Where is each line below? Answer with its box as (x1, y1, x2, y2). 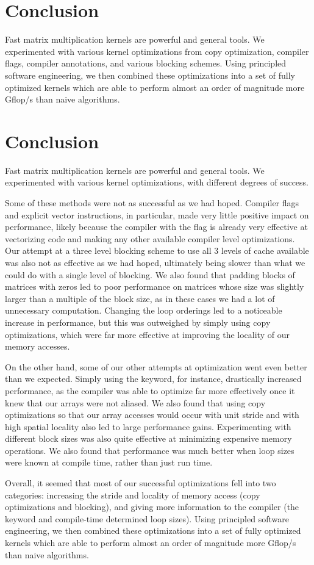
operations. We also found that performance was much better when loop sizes (5, 444, 294, 456)
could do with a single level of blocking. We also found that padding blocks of (5, 268, 295, 281)
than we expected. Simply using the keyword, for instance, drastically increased (5, 372, 302, 385)
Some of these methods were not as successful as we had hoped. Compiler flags (5, 196, 299, 209)
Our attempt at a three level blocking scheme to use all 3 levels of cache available (5, 244, 309, 257)
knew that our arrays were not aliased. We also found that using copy (5, 396, 266, 409)
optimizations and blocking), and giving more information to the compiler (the (5, 500, 299, 513)
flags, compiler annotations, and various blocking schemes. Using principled (5, 57, 287, 70)
